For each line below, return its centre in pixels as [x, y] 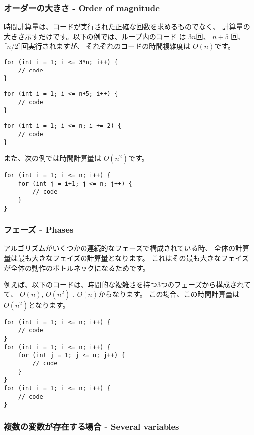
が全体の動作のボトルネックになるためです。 [77, 267]
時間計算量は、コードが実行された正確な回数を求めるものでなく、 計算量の [127, 27]
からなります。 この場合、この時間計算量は [169, 294]
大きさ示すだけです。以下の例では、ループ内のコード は [95, 36]
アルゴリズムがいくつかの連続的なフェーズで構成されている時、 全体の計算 [127, 248]
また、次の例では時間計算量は [53, 158]
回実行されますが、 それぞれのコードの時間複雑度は [106, 46]
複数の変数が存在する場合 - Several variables [92, 426]
